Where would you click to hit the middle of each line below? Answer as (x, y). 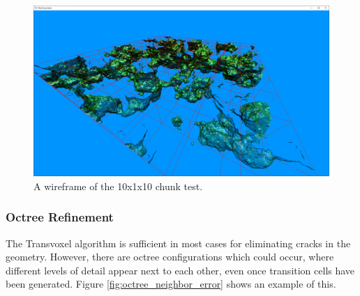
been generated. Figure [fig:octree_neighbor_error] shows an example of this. (171, 284)
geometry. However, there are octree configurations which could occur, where (170, 257)
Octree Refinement (60, 217)
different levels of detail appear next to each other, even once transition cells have (180, 270)
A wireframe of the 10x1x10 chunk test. (118, 186)
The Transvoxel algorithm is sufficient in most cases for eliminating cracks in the (178, 243)
